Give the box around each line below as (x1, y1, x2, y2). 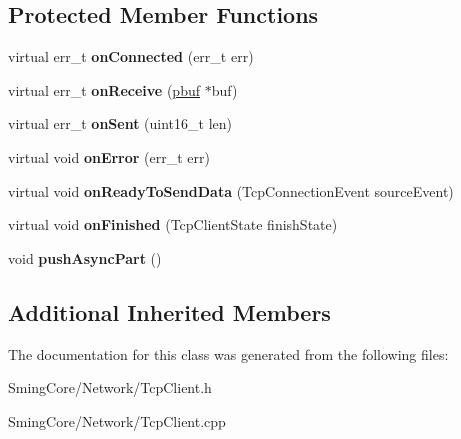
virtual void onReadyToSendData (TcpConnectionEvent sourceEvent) (8, 180, 454, 201)
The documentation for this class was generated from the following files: (8, 343, 449, 364)
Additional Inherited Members (8, 296, 331, 327)
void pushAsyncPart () (8, 247, 162, 268)
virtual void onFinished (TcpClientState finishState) (8, 214, 338, 235)
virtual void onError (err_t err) (8, 146, 210, 167)
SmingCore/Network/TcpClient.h (8, 377, 212, 398)
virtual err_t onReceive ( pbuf (8, 79, 200, 100)
